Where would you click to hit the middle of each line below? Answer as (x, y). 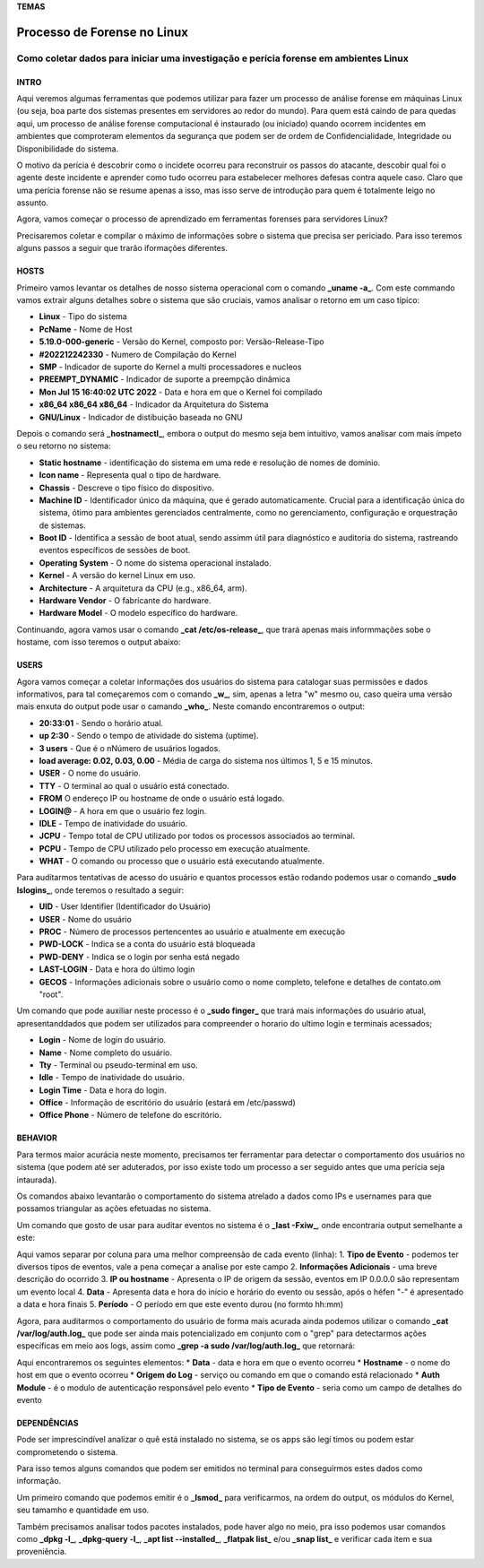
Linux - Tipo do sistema (83, 316)
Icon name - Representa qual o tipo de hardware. (130, 475)
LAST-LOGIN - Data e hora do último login (117, 969)
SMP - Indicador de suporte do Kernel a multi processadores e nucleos (170, 367)
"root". (51, 994)
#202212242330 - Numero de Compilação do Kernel (138, 354)
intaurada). (37, 1180)
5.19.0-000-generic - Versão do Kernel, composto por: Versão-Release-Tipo (181, 342)
